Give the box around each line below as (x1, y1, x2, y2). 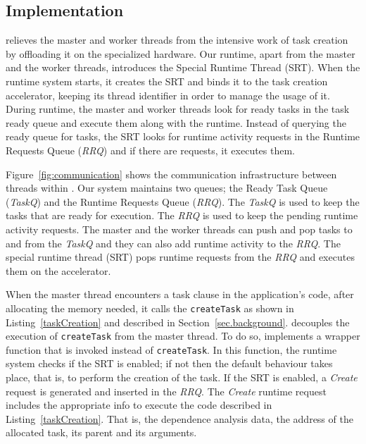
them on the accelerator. (6, 263, 111, 278)
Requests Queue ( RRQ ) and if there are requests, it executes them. (6, 142, 296, 157)
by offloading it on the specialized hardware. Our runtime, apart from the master (6, 46, 355, 61)
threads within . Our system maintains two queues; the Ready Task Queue (6, 180, 328, 195)
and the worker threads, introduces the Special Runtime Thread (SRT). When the (6, 60, 360, 75)
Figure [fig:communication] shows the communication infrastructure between (6, 166, 337, 181)
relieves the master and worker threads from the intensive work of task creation (6, 32, 348, 47)
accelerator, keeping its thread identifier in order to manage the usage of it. (6, 87, 330, 102)
